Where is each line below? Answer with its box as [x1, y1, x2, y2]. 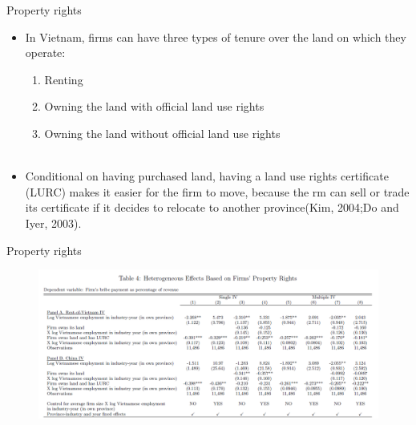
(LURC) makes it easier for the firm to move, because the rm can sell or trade [25, 183, 410, 200]
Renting [44, 71, 83, 87]
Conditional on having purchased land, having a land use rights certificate [25, 168, 389, 184]
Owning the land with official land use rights [44, 98, 265, 115]
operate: [25, 44, 66, 61]
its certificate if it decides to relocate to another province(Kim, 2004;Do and [25, 199, 399, 216]
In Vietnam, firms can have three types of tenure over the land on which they [25, 28, 406, 45]
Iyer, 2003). [25, 214, 82, 231]
